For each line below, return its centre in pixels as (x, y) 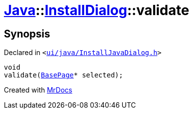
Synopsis (27, 34)
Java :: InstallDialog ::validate (97, 10)
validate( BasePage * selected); (64, 75)
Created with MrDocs (38, 90)
